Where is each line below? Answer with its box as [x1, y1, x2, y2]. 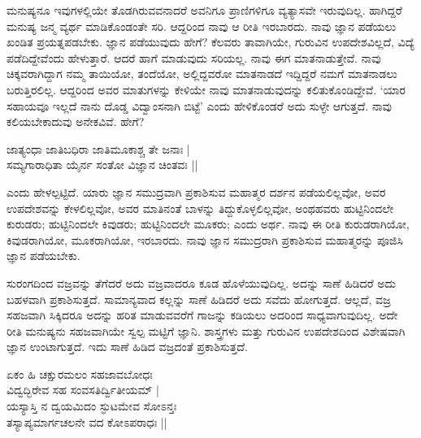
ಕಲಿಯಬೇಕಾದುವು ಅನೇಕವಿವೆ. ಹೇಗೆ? [7, 113, 145, 130]
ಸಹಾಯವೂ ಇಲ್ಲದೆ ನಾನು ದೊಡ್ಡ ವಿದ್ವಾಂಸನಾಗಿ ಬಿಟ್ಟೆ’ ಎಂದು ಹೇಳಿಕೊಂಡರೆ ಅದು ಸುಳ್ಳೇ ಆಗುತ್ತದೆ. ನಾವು [7, 97, 393, 114]
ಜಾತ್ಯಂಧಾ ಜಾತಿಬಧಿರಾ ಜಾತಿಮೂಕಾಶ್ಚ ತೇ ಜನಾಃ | [7, 140, 190, 157]
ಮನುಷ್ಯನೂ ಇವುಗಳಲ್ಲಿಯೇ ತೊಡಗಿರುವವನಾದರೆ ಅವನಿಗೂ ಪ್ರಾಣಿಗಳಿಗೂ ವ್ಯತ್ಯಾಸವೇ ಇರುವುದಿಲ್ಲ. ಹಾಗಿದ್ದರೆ [7, 2, 402, 18]
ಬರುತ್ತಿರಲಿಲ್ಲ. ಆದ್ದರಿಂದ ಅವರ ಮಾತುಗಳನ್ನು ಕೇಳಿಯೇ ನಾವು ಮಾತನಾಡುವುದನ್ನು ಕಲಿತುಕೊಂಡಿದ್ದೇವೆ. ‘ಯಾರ [7, 80, 406, 98]
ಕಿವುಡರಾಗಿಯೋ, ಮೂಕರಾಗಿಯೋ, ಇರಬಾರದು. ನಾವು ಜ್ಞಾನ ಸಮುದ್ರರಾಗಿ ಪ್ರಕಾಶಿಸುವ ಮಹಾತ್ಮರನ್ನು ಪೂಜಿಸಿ [7, 231, 403, 248]
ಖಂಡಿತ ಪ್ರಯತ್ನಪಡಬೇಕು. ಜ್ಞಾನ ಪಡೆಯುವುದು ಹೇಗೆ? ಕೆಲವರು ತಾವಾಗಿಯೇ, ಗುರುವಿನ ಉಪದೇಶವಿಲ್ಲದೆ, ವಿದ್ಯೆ [7, 33, 414, 50]
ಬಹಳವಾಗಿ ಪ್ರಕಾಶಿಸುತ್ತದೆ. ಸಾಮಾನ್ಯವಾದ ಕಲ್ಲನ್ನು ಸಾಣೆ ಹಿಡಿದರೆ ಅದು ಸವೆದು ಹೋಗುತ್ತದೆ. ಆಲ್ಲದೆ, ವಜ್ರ [7, 290, 392, 307]
